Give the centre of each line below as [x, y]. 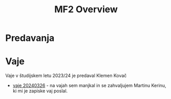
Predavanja [30, 38]
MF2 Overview [86, 9]
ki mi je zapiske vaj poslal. [40, 91]
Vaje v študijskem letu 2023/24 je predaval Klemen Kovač [66, 76]
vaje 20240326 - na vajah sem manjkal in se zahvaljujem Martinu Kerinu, [89, 86]
